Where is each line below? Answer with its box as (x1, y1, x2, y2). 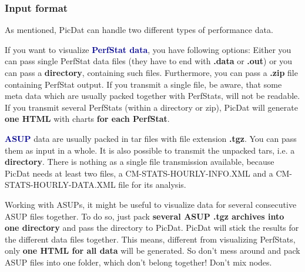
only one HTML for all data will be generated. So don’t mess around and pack (5, 244, 300, 257)
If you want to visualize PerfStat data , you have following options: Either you (5, 43, 291, 55)
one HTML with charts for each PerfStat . (5, 112, 170, 125)
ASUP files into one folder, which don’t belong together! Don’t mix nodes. (5, 256, 272, 268)
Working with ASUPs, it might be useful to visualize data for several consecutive (5, 198, 297, 210)
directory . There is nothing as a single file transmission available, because (5, 155, 274, 168)
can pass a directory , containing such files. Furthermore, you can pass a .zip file (5, 67, 298, 78)
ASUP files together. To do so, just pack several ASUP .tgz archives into (5, 210, 284, 222)
